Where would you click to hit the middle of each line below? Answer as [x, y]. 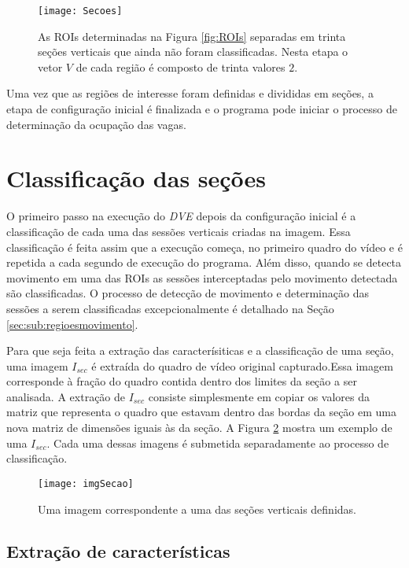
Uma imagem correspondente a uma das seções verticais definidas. [197, 509]
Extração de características [118, 551]
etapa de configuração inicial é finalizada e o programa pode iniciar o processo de [202, 109]
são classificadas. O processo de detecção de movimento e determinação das [188, 293]
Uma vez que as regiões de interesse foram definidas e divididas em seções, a [190, 93]
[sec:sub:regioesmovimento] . [72, 324]
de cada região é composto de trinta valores [181, 66]
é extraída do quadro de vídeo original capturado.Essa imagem [242, 365]
